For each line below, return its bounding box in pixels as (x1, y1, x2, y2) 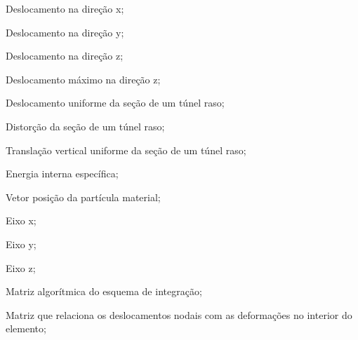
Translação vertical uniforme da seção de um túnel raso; (6, 142, 246, 157)
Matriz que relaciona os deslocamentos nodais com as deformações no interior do (6, 307, 352, 322)
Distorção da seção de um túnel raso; (6, 118, 165, 133)
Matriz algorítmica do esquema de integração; (6, 284, 202, 299)
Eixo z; (6, 260, 36, 275)
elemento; (6, 321, 46, 336)
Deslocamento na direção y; (6, 25, 124, 39)
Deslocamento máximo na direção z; (6, 72, 161, 86)
